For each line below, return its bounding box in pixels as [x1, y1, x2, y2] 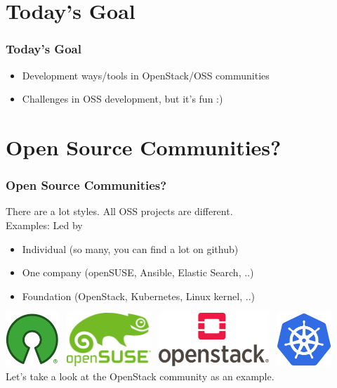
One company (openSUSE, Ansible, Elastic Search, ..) [22, 265, 254, 280]
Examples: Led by [6, 217, 83, 232]
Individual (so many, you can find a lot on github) [22, 241, 239, 256]
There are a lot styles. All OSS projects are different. [6, 204, 233, 219]
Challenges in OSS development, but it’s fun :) [22, 91, 223, 106]
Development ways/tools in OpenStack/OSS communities [22, 67, 270, 82]
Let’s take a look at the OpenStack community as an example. [6, 368, 275, 383]
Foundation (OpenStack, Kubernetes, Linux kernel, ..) [22, 288, 255, 303]
